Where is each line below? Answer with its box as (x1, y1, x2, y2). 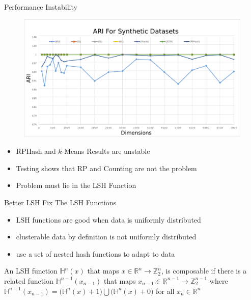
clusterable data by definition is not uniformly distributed (16, 231, 197, 242)
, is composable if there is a (161, 265, 247, 276)
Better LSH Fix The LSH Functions (4, 197, 117, 208)
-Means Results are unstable (62, 146, 150, 156)
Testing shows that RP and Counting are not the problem (16, 162, 197, 173)
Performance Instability (4, 2, 77, 12)
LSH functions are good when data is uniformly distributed (16, 214, 201, 225)
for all (156, 285, 175, 296)
